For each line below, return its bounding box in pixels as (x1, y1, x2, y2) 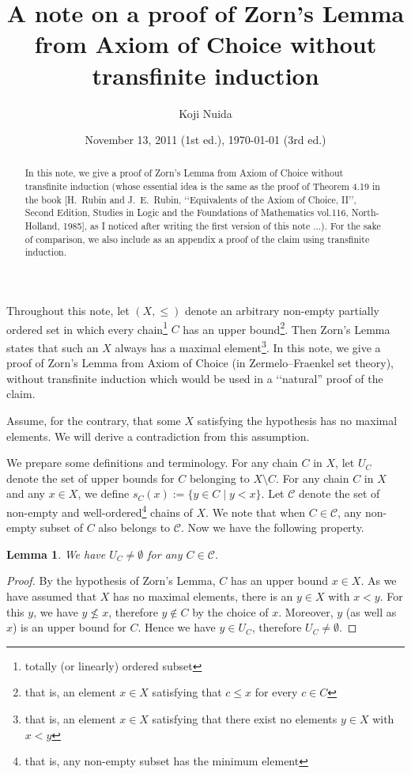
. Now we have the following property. (180, 519, 364, 536)
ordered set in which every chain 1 (6, 318, 168, 337)
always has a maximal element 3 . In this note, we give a (115, 336, 381, 355)
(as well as (345, 603, 397, 620)
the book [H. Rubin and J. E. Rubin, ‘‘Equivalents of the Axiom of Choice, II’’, (25, 192, 356, 206)
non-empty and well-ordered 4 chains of (6, 501, 193, 520)
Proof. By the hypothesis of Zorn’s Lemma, (6, 572, 216, 589)
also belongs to (98, 519, 171, 536)
